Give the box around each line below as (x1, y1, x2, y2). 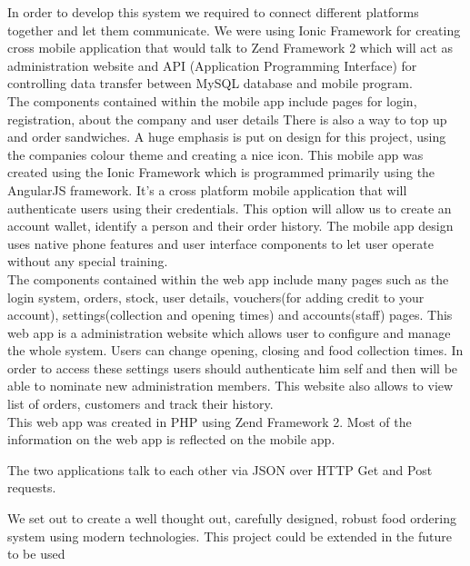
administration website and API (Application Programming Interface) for (7, 55, 417, 74)
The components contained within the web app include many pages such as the (7, 269, 449, 288)
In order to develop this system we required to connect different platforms (7, 3, 419, 21)
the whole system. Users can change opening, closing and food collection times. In (7, 341, 464, 360)
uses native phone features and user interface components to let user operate (7, 233, 434, 253)
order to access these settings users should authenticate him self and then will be (7, 358, 458, 377)
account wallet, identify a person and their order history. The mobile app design (7, 216, 454, 235)
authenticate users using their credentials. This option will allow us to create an (7, 198, 452, 217)
